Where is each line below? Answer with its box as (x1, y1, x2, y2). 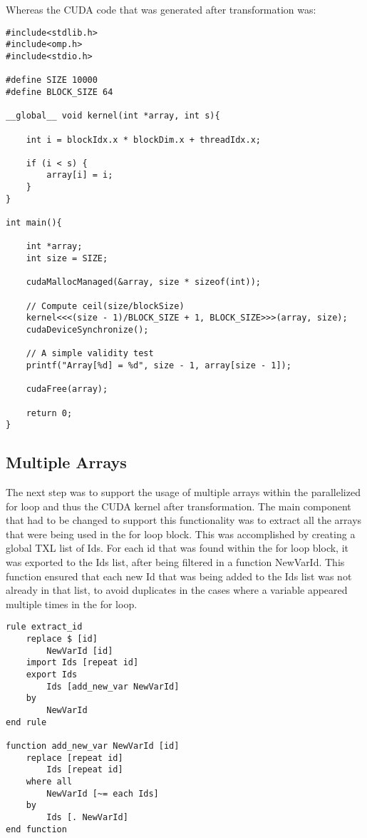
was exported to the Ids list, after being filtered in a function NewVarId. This (6, 555, 345, 570)
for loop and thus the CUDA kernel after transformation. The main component (6, 498, 351, 513)
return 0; (26, 408, 73, 418)
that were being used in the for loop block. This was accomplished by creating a (6, 526, 356, 541)
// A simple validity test (26, 348, 154, 359)
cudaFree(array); (26, 384, 108, 395)
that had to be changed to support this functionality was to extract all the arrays (6, 513, 362, 527)
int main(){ (6, 218, 62, 228)
